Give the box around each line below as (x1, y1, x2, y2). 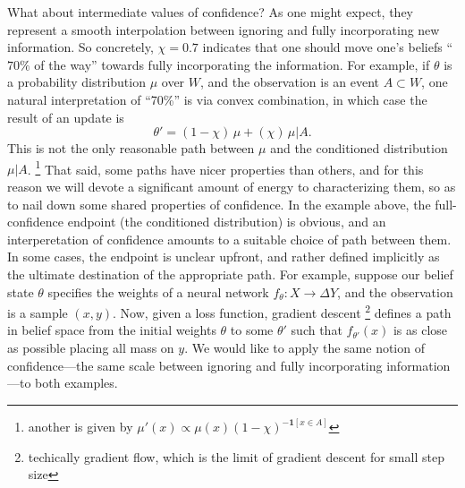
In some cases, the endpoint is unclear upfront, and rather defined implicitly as (7, 247, 440, 266)
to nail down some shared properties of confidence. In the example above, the (7, 194, 431, 213)
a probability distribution (7, 73, 146, 91)
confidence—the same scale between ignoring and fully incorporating (7, 355, 383, 374)
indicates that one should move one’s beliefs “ (202, 38, 452, 56)
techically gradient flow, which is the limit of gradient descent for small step (28, 447, 444, 466)
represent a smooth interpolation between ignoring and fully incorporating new (7, 20, 440, 39)
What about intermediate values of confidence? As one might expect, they (7, 3, 414, 21)
